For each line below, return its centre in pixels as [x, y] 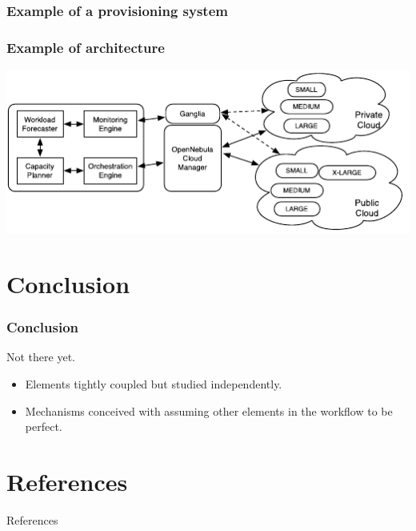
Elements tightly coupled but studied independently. [154, 384]
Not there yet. [41, 357]
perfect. [44, 426]
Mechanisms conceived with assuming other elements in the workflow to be [209, 410]
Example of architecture [86, 47]
